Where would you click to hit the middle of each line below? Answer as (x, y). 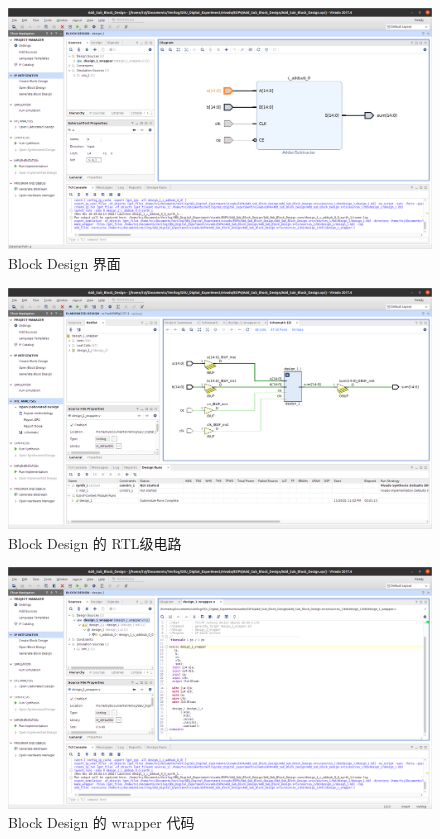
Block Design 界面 (64, 262)
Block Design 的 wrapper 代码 (101, 822)
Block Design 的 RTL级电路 (95, 542)
